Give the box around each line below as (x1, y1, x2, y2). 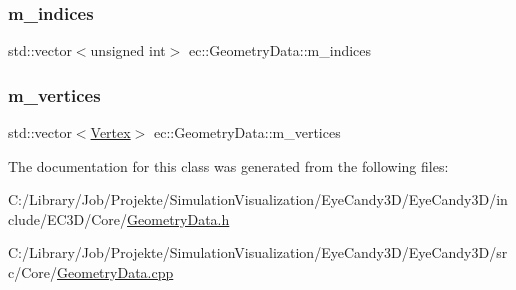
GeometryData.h (127, 208, 230, 229)
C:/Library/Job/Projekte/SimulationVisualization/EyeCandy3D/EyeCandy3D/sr (8, 242, 508, 263)
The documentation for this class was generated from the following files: (8, 155, 449, 176)
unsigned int (90, 40, 166, 61)
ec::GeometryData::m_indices (189, 40, 372, 61)
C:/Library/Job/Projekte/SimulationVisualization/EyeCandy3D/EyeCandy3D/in (8, 189, 508, 210)
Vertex (90, 122, 131, 143)
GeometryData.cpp (57, 262, 174, 282)
